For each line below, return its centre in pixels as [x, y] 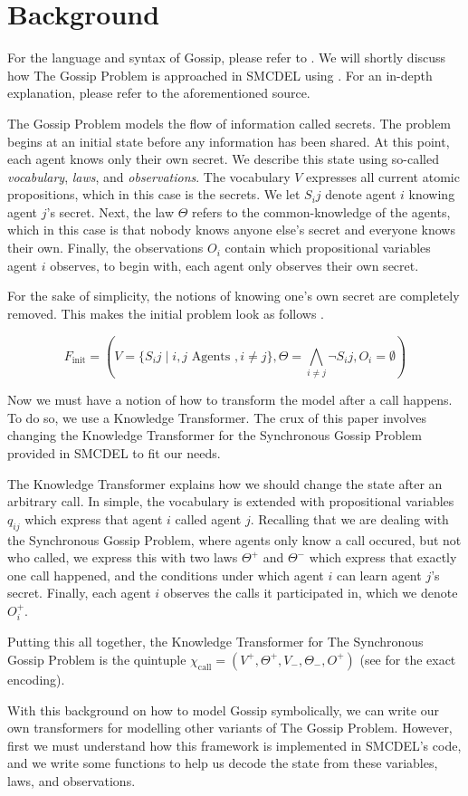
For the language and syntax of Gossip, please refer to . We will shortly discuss [227, 58]
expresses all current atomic [383, 176]
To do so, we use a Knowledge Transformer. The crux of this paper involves [217, 417]
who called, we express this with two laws [123, 557]
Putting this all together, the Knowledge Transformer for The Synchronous [215, 642]
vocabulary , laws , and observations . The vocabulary [149, 176]
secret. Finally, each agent [79, 593]
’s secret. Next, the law [110, 211]
